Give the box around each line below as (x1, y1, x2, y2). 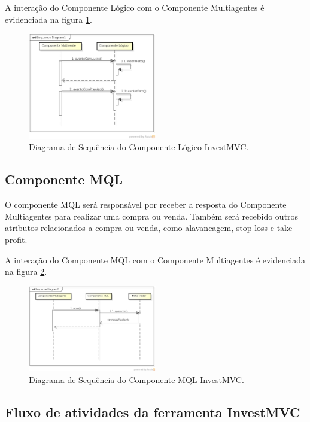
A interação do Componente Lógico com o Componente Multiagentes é (5, 1, 265, 13)
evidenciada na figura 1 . (5, 13, 92, 25)
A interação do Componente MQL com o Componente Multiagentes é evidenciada (5, 253, 305, 266)
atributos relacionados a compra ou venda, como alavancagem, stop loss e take (5, 221, 293, 234)
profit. (5, 233, 28, 245)
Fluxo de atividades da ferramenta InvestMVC (5, 402, 300, 421)
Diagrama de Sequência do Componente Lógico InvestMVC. (29, 141, 249, 153)
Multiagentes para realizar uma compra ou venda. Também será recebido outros (5, 210, 299, 222)
